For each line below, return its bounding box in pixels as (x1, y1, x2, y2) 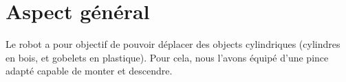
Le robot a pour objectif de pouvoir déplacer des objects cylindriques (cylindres (6, 37, 340, 51)
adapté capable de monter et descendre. (6, 64, 173, 78)
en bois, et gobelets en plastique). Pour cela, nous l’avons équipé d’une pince (6, 50, 329, 64)
